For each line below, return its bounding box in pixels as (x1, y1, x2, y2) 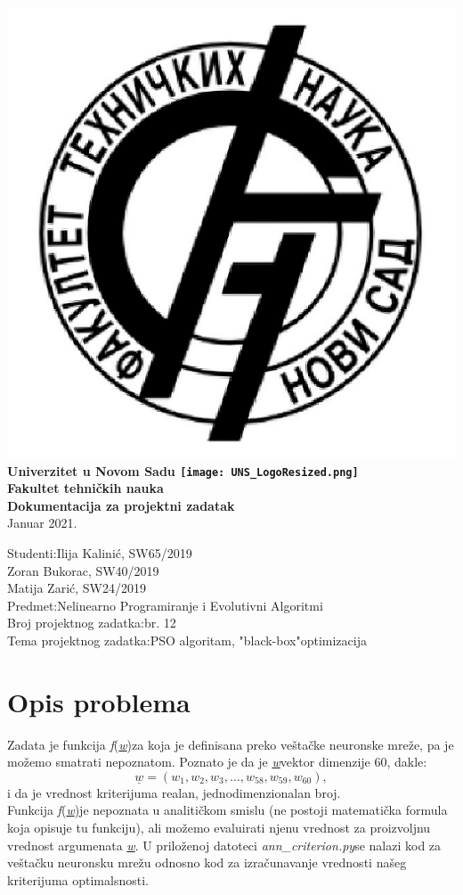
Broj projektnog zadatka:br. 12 (7, 613, 176, 632)
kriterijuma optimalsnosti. (7, 870, 149, 889)
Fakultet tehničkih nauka (7, 479, 164, 497)
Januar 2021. (7, 513, 77, 532)
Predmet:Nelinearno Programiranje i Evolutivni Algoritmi (7, 595, 323, 614)
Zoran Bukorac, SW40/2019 (7, 561, 159, 579)
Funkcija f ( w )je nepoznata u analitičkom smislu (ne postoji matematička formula (7, 801, 448, 819)
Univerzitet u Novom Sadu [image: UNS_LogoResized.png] (7, 461, 359, 480)
